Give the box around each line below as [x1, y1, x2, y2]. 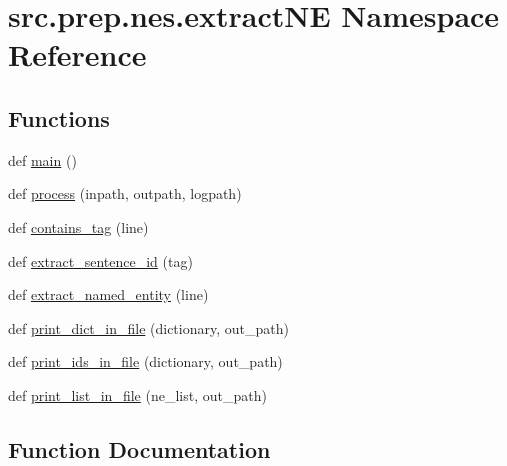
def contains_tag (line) [8, 216, 149, 237]
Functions [8, 102, 110, 133]
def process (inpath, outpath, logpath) [8, 183, 242, 204]
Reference [8, 34, 147, 75]
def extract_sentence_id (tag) [8, 250, 193, 271]
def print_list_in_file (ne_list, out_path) [8, 384, 267, 405]
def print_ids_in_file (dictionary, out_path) [8, 351, 283, 372]
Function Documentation [8, 433, 271, 464]
